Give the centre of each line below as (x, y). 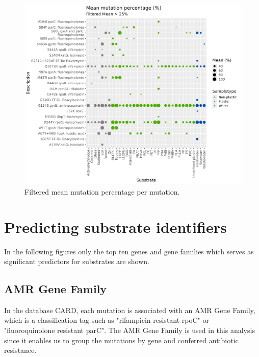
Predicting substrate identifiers (115, 227)
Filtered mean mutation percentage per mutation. (102, 191)
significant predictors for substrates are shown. (77, 261)
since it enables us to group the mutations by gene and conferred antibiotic (121, 340)
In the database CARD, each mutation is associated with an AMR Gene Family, (130, 310)
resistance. (20, 350)
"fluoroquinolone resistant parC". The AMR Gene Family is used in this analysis (129, 330)
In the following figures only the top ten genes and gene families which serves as (129, 251)
